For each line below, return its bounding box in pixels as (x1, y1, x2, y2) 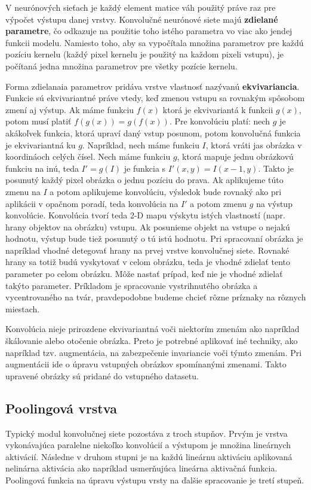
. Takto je (258, 162, 294, 174)
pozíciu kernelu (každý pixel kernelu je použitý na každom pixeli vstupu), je (5, 48, 284, 60)
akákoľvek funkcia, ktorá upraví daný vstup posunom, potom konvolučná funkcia (5, 126, 301, 139)
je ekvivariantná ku (5, 138, 76, 151)
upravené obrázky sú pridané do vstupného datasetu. (5, 369, 199, 382)
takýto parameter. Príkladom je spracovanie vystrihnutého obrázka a (5, 279, 258, 291)
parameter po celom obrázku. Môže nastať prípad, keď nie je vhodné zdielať (5, 267, 283, 280)
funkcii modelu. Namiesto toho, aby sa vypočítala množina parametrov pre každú (5, 36, 304, 48)
